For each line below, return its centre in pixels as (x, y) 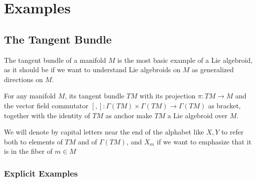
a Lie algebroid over (198, 115)
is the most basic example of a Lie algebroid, (185, 60)
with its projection (168, 96)
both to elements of (33, 141)
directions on (23, 79)
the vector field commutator (46, 105)
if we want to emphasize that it (204, 141)
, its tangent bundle (95, 96)
